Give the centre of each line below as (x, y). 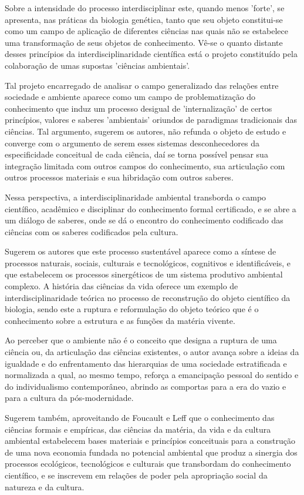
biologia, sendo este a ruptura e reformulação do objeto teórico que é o (132, 309)
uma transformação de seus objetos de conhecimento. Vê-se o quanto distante (144, 42)
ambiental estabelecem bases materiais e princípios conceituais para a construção (150, 441)
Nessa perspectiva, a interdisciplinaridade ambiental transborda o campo (136, 197)
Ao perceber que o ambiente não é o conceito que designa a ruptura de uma (141, 340)
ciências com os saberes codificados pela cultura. (92, 231)
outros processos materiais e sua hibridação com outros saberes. (119, 177)
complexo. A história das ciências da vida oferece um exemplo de (121, 286)
